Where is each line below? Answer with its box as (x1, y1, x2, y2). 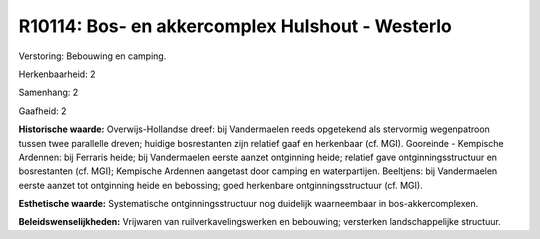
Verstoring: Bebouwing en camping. (18, 50, 167, 62)
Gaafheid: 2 (18, 105, 67, 117)
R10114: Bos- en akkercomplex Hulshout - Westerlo (18, 15, 452, 37)
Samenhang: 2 (18, 86, 79, 99)
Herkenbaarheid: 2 (18, 68, 96, 80)
